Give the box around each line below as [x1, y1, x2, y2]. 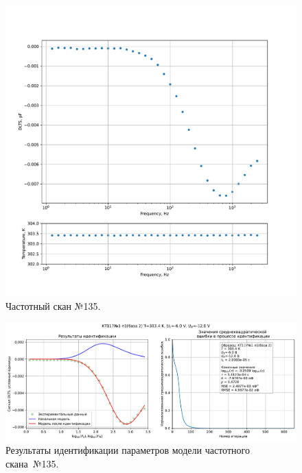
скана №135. [5, 456, 59, 470]
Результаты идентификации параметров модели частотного [5, 443, 250, 457]
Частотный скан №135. [5, 298, 101, 313]
